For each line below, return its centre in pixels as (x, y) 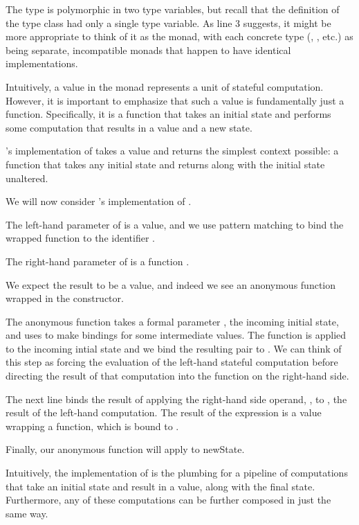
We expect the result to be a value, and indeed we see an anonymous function (171, 284)
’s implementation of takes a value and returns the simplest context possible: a (172, 151)
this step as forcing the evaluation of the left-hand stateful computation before (172, 362)
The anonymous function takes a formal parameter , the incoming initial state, (172, 321)
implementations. (42, 63)
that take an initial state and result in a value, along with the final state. (160, 486)
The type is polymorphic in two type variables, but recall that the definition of (173, 9)
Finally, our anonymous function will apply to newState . (125, 449)
